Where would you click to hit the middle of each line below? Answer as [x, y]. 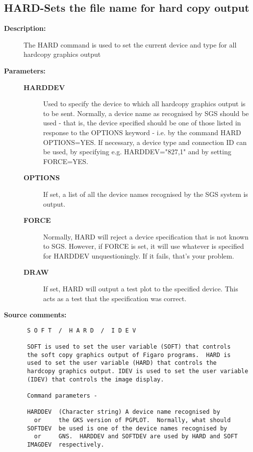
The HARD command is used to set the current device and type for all [130, 44]
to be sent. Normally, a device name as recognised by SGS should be [146, 113]
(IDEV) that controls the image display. [96, 379]
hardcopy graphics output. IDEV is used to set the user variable [138, 371]
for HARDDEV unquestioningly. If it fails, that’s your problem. [139, 255]
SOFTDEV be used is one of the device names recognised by [127, 428]
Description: [25, 28]
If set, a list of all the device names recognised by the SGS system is [146, 194]
